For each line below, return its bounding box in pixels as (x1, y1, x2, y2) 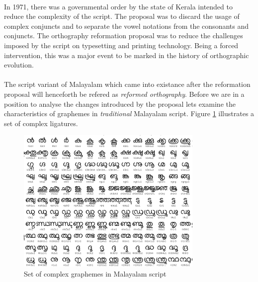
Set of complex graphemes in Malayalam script (24, 268, 167, 279)
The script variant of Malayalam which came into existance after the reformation (4, 79, 251, 89)
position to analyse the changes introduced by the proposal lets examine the (4, 98, 236, 109)
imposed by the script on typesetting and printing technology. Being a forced (4, 40, 239, 50)
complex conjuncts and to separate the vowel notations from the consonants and (4, 20, 249, 31)
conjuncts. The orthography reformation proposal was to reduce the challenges (4, 30, 243, 41)
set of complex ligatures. (4, 118, 78, 128)
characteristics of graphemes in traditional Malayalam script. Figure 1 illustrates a (4, 108, 255, 119)
